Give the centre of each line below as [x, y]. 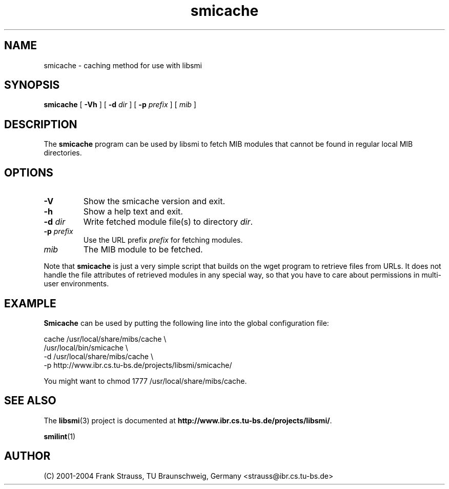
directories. [63, 153]
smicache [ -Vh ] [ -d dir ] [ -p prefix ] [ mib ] [120, 105]
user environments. [76, 284]
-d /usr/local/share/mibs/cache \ [98, 356]
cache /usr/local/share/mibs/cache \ [105, 339]
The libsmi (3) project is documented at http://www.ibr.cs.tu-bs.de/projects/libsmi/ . [188, 420]
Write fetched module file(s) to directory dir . [168, 222]
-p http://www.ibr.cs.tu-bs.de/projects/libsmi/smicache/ [138, 365]
